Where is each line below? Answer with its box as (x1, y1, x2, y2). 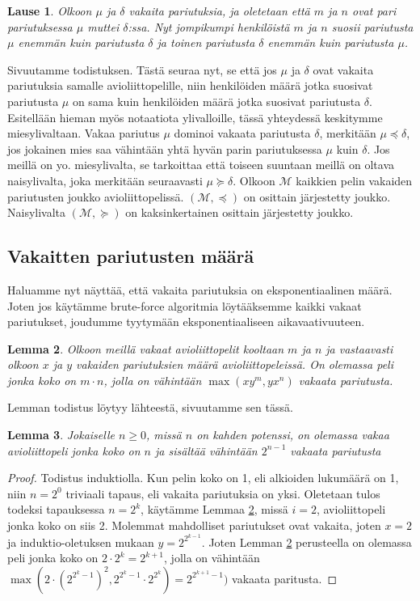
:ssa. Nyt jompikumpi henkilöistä (128, 18, 290, 35)
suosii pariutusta (331, 18, 414, 35)
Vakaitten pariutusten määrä (7, 243, 254, 269)
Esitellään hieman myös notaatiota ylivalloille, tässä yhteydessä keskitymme (7, 108, 383, 125)
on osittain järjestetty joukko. (243, 188, 391, 205)
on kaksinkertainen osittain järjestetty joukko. (125, 204, 354, 221)
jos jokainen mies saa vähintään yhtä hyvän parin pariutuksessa (7, 140, 322, 157)
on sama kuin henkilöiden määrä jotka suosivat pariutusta (72, 92, 361, 109)
